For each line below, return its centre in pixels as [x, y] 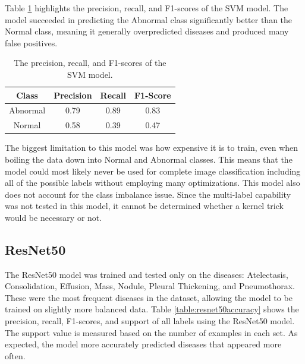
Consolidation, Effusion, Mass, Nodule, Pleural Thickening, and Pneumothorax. [150, 286]
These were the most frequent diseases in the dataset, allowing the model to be [149, 297]
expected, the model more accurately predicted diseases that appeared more [143, 344]
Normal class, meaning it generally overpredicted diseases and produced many [147, 31]
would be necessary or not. [54, 217]
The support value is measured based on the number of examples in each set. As [151, 332]
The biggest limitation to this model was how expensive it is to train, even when [152, 148]
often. [15, 355]
